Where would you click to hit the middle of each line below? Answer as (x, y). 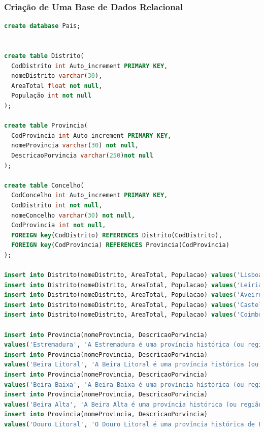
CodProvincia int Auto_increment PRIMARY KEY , (91, 135)
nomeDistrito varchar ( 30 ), (57, 76)
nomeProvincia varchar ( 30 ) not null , (75, 146)
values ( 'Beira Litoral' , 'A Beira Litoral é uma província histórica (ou (131, 365)
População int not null (51, 96)
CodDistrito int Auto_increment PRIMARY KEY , (90, 66)
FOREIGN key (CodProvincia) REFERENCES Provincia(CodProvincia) (120, 245)
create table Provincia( (46, 126)
